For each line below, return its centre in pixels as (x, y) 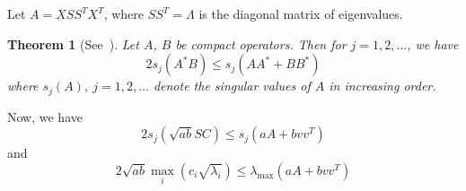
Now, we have (45, 116)
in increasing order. (382, 86)
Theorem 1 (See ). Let (73, 43)
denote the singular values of (232, 86)
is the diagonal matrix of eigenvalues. (301, 13)
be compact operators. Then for (261, 43)
